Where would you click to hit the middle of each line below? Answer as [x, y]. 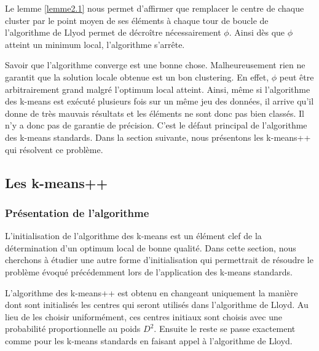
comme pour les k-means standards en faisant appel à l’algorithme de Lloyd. [149, 340]
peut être [297, 77]
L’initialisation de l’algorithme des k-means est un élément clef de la [133, 236]
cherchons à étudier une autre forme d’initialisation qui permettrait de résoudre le [159, 260]
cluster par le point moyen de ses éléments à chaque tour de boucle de [137, 20]
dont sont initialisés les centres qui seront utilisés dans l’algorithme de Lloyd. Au [157, 305]
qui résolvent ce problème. [54, 149]
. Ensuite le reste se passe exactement [225, 329]
